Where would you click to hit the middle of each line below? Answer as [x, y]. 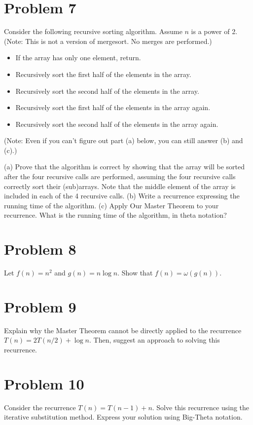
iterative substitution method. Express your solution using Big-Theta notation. [123, 417]
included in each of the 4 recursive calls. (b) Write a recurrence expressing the [122, 196]
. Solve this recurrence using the [201, 407]
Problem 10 [44, 383]
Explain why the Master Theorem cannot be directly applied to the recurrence [123, 330]
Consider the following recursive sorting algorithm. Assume [93, 31]
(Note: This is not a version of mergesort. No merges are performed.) [108, 41]
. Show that [135, 273]
